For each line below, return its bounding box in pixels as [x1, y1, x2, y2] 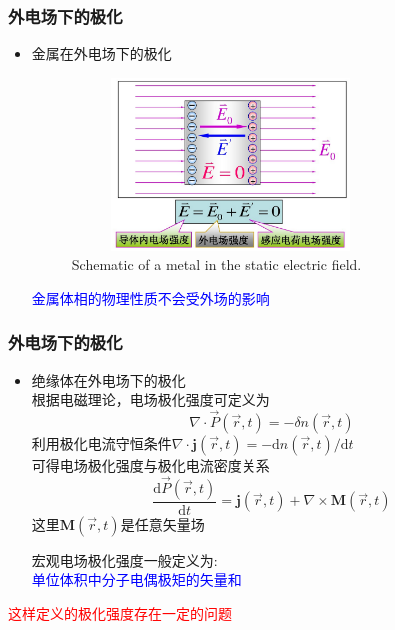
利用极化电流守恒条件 [31, 433, 172, 454]
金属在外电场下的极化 [31, 43, 172, 64]
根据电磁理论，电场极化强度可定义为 [31, 389, 270, 410]
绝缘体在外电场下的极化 [31, 369, 186, 390]
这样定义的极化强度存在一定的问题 [8, 603, 232, 624]
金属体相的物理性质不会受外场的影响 [31, 287, 270, 308]
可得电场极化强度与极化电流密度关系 [31, 455, 270, 476]
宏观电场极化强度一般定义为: [31, 549, 218, 570]
